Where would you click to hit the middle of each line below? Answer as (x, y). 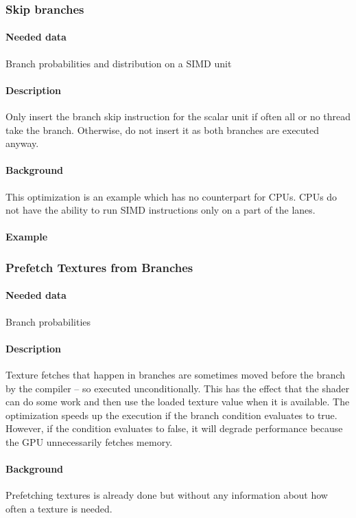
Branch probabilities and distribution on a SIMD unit (119, 63)
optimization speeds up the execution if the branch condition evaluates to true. (171, 415)
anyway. (22, 143)
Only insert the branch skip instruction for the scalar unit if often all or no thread (178, 116)
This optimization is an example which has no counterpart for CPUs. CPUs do (171, 196)
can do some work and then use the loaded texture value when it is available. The (178, 402)
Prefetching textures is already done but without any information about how (167, 495)
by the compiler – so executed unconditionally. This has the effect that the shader (178, 388)
